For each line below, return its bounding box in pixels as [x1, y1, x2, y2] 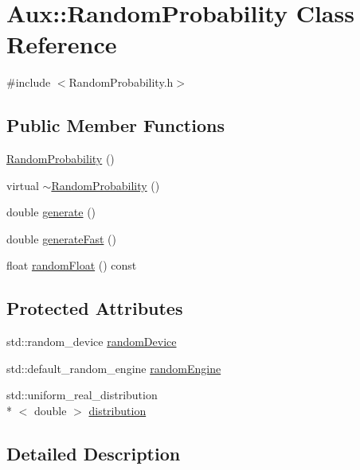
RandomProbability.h [68, 74, 174, 91]
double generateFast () [6, 230, 116, 247]
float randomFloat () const [6, 257, 137, 274]
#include [6, 74, 51, 91]
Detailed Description [6, 441, 181, 466]
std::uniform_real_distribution [6, 386, 158, 403]
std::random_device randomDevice [6, 333, 177, 350]
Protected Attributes [6, 296, 183, 320]
